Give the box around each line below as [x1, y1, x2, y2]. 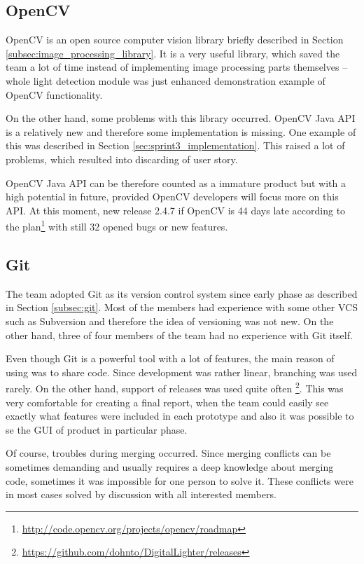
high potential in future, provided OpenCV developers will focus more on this [6, 189, 339, 204]
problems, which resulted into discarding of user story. [6, 151, 238, 166]
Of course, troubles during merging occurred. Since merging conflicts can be [6, 446, 331, 460]
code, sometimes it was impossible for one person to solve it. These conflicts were [6, 473, 353, 488]
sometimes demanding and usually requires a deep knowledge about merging [6, 459, 334, 474]
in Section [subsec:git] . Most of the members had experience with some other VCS [6, 300, 358, 315]
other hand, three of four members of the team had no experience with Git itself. [6, 327, 353, 342]
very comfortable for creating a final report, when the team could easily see [6, 394, 329, 409]
